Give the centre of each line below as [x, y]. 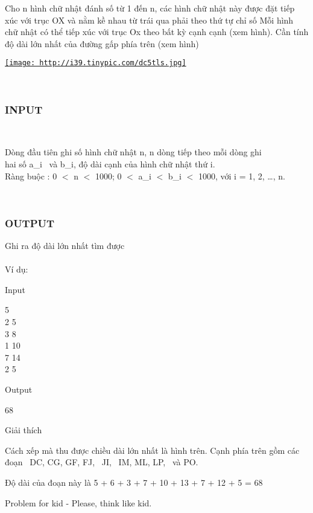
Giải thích [24, 430]
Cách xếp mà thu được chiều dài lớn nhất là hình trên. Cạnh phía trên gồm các [152, 450]
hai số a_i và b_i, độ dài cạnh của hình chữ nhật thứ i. [110, 164]
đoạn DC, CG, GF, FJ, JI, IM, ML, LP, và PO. [102, 462]
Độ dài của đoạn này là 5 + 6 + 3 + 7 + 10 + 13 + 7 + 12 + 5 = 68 [134, 482]
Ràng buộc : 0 [31, 176]
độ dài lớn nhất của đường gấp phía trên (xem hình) [102, 43]
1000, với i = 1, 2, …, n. [242, 176]
